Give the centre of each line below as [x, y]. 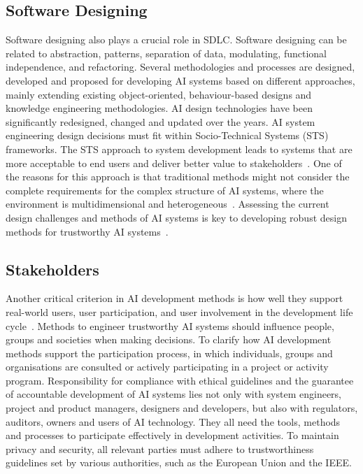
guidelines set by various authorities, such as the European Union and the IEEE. [179, 462]
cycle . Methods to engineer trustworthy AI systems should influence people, [170, 325]
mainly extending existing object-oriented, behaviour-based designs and [159, 94]
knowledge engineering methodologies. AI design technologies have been [159, 108]
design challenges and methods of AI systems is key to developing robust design [176, 217]
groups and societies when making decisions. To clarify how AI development [169, 339]
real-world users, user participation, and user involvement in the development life [179, 311]
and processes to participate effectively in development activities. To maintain [172, 435]
